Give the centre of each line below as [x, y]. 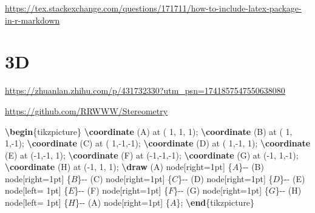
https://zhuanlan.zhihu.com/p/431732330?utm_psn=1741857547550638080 [145, 90]
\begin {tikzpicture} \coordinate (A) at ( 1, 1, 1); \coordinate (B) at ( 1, [149, 131]
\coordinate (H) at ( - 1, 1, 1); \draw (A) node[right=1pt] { [119, 167]
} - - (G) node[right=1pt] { [221, 190]
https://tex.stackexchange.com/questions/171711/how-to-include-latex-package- [153, 8]
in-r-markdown [32, 20]
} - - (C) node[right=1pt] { [125, 178]
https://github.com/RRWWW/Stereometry [86, 110]
